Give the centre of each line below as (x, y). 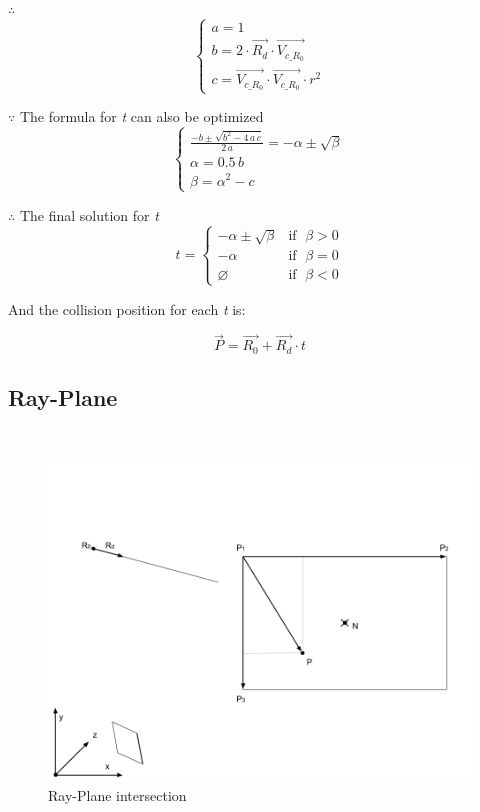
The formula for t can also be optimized (141, 116)
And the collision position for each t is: (127, 308)
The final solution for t (89, 214)
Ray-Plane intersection (117, 795)
